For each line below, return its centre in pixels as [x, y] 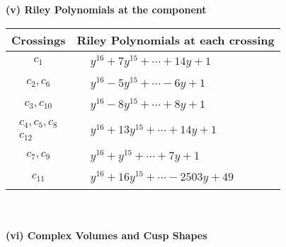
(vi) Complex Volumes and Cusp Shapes [107, 235]
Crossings [39, 40]
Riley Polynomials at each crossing [176, 40]
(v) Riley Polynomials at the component [106, 9]
